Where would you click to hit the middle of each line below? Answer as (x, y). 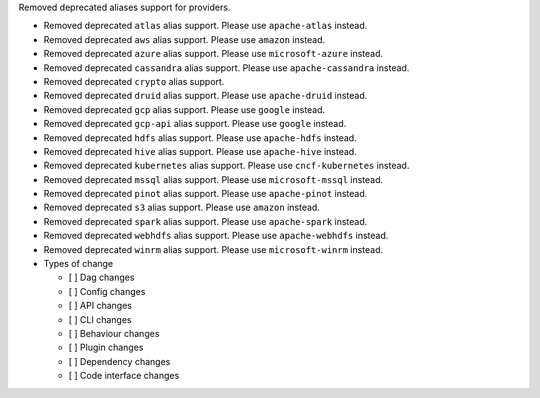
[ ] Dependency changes (119, 361)
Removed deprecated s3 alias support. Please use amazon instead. (181, 207)
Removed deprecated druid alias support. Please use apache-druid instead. (205, 96)
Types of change (78, 264)
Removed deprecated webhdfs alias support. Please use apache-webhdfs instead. (216, 236)
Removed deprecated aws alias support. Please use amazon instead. (184, 39)
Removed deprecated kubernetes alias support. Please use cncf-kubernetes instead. (226, 166)
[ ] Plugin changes (106, 347)
